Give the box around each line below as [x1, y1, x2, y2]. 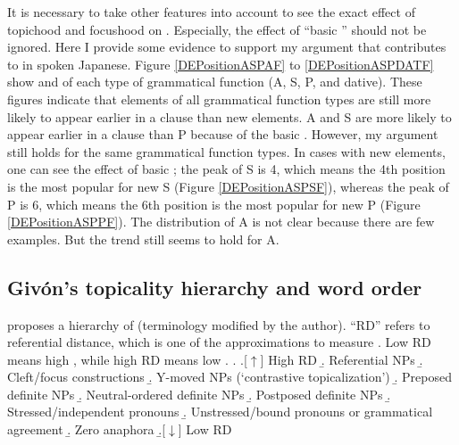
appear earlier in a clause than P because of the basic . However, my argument [7, 125, 438, 144]
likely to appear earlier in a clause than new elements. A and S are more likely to [7, 107, 452, 126]
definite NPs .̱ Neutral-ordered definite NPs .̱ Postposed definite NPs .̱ [7, 384, 391, 403]
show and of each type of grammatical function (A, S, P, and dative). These [7, 72, 422, 91]
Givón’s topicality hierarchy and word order [7, 273, 422, 301]
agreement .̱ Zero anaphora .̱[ [7, 420, 166, 439]
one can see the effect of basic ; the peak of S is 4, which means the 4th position [7, 160, 446, 178]
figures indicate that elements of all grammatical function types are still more [7, 89, 431, 108]
